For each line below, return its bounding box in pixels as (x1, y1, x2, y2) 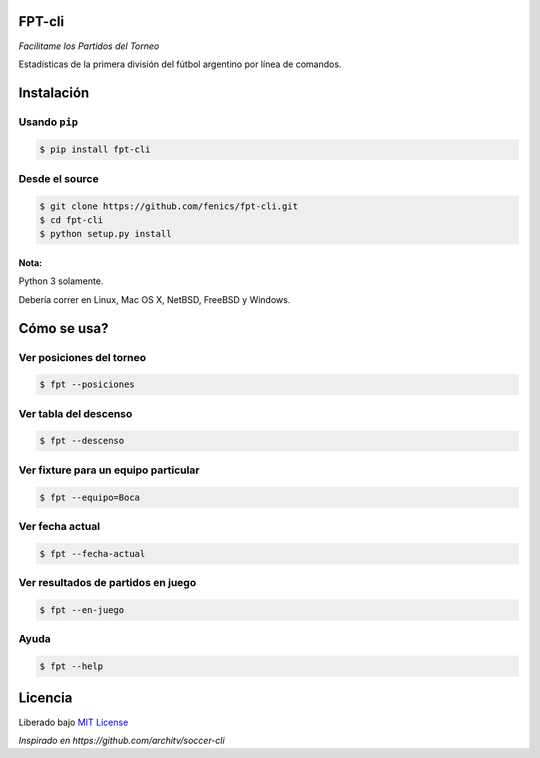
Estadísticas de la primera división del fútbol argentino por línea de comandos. (18, 58, 342, 70)
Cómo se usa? (18, 320, 109, 337)
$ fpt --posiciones (39, 379, 135, 390)
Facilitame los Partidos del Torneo (18, 40, 160, 52)
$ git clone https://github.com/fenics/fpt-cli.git (39, 200, 299, 212)
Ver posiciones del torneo (18, 350, 147, 364)
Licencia (18, 690, 73, 707)
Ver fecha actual (18, 519, 100, 533)
